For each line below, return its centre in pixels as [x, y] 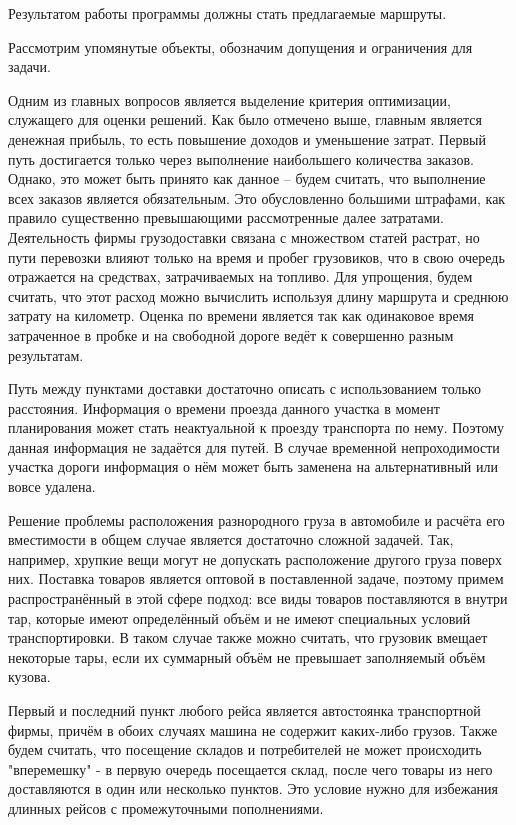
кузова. [29, 676]
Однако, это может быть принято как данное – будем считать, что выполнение [247, 178]
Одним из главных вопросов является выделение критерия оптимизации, [229, 99]
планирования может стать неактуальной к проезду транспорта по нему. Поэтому [256, 427]
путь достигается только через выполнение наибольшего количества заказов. [241, 158]
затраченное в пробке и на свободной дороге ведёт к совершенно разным [231, 334]
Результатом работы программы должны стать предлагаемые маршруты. [227, 13]
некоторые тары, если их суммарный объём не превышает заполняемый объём [247, 656]
